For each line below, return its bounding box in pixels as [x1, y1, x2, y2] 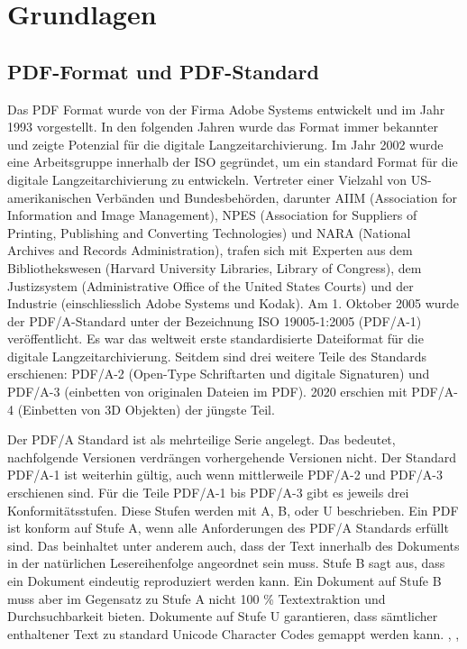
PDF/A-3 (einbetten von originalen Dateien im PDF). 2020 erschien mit [7, 382, 407, 401]
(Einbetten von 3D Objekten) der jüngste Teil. [17, 399, 275, 418]
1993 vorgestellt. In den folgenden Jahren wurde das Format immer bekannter [7, 117, 438, 136]
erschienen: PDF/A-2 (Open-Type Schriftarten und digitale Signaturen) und [7, 364, 430, 383]
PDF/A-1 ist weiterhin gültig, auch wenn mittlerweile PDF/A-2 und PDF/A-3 [7, 465, 443, 484]
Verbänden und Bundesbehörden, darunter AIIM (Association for [96, 187, 457, 206]
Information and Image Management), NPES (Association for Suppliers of [7, 206, 417, 224]
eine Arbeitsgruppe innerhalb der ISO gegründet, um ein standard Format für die [7, 152, 458, 171]
